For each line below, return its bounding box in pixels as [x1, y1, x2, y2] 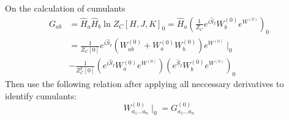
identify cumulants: [5, 89, 77, 102]
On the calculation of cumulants [5, 2, 126, 14]
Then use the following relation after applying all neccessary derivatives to [5, 77, 284, 90]
